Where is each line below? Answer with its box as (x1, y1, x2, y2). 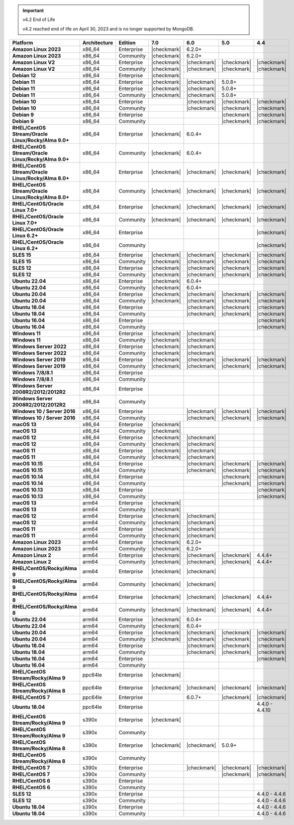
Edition (118, 39, 136, 46)
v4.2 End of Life (22, 16, 55, 22)
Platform (12, 39, 33, 46)
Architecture (82, 39, 113, 46)
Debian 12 (12, 72, 36, 79)
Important (22, 7, 44, 13)
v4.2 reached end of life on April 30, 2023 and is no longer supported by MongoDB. (22, 25, 195, 32)
